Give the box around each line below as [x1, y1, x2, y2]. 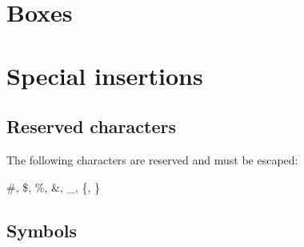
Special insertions [6, 59, 203, 91]
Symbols [6, 217, 78, 242]
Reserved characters [6, 114, 176, 139]
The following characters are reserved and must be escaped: [6, 151, 298, 168]
